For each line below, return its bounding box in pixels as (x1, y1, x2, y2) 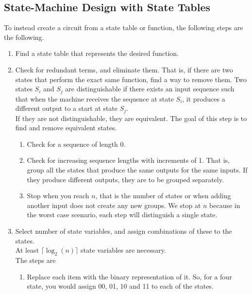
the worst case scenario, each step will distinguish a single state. (27, 209, 218, 220)
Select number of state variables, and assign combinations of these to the (15, 226, 232, 236)
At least (15, 245, 39, 255)
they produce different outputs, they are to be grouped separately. (27, 174, 224, 184)
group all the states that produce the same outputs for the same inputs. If (27, 165, 248, 175)
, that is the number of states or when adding (95, 190, 231, 201)
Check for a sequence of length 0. (27, 138, 126, 149)
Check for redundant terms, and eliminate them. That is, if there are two (15, 64, 233, 74)
